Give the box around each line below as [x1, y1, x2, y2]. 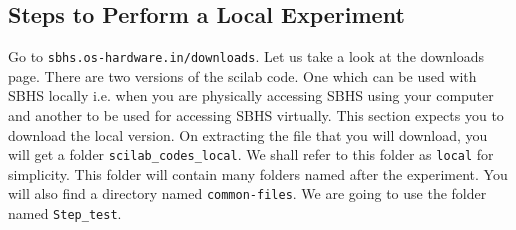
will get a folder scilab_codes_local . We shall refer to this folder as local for [8, 144, 494, 165]
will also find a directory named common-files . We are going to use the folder [8, 183, 487, 204]
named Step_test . [8, 203, 122, 224]
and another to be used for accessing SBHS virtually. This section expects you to [8, 105, 504, 126]
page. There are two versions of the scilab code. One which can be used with [8, 65, 477, 86]
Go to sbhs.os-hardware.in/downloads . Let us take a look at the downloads [8, 46, 484, 67]
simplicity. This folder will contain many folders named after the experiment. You [8, 163, 508, 184]
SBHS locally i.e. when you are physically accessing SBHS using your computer [8, 85, 494, 106]
